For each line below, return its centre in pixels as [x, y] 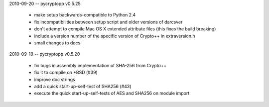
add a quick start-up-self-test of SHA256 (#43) [83, 86]
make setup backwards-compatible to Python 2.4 [85, 15]
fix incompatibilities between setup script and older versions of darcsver [108, 22]
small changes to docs [57, 43]
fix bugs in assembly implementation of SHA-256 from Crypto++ [100, 65]
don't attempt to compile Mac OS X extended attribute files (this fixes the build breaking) [125, 29]
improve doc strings [55, 79]
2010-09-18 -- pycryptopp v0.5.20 [45, 54]
